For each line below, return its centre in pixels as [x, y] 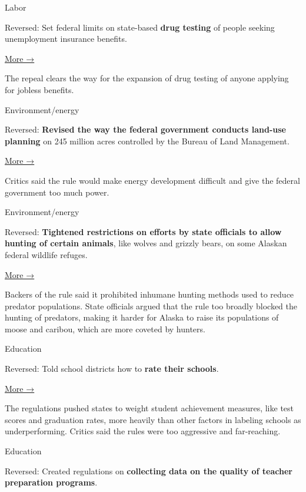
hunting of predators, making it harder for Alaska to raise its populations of [142, 317]
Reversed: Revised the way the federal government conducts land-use [145, 129]
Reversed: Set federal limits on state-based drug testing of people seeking [140, 27]
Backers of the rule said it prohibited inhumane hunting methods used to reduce [149, 294]
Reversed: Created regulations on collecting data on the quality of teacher [149, 470]
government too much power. [57, 192]
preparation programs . [51, 482]
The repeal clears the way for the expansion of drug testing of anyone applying [147, 78]
